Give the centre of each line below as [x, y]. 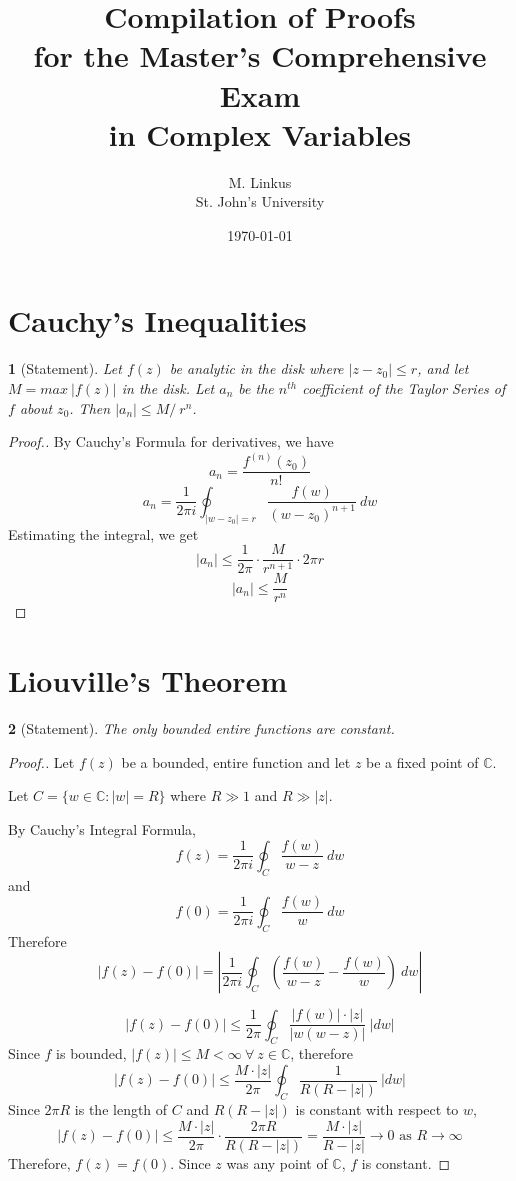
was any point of [277, 1162]
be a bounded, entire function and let [236, 761]
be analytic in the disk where [256, 368]
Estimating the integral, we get [103, 533]
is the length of [121, 1109]
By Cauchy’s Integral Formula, [102, 828]
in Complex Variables [260, 133]
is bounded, [91, 1053]
